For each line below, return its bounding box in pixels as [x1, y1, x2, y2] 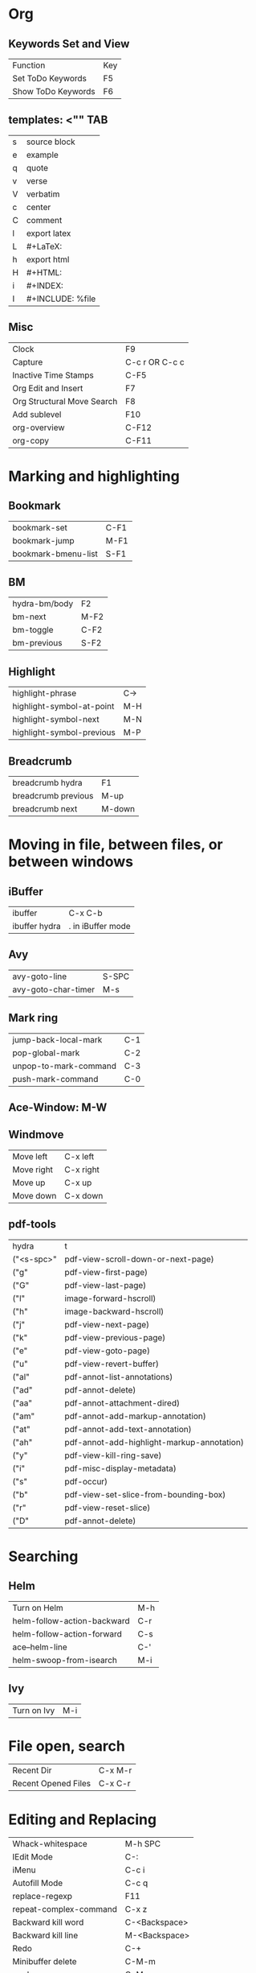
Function [12, 60, 46, 71]
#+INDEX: [26, 279, 64, 291]
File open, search [8, 1736, 126, 1755]
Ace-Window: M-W [8, 1100, 108, 1115]
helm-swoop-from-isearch [12, 1654, 118, 1665]
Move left [12, 1150, 48, 1162]
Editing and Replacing [8, 1810, 157, 1828]
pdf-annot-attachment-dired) [64, 1397, 181, 1409]
